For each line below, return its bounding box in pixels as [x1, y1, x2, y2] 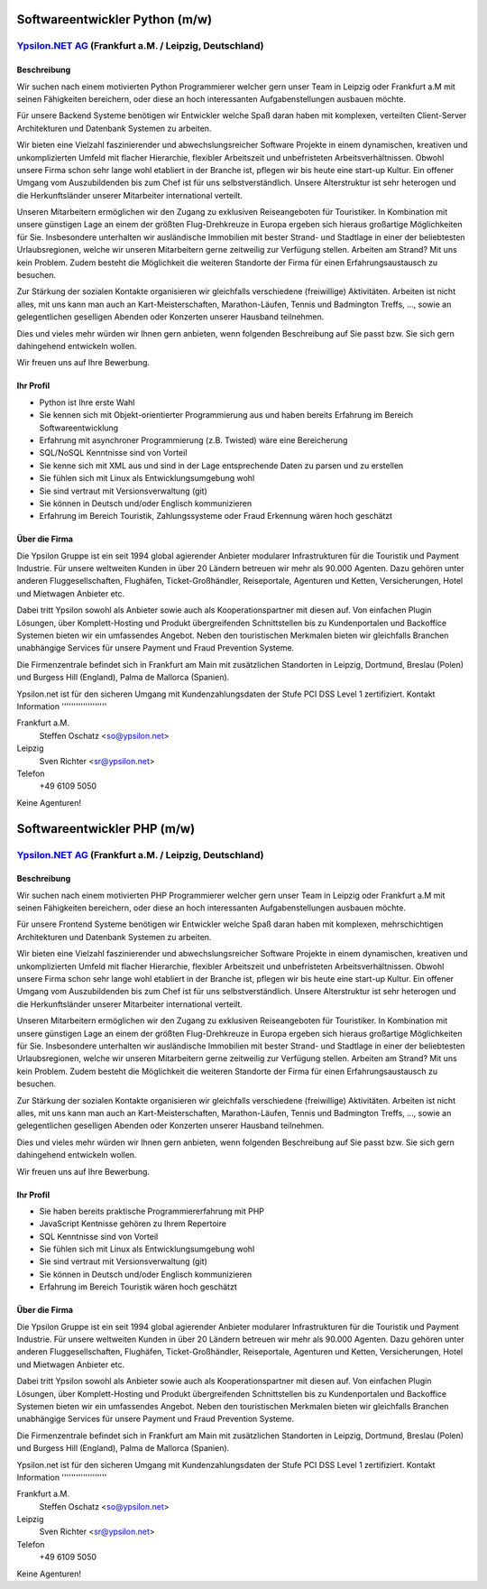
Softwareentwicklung [39, 422, 119, 433]
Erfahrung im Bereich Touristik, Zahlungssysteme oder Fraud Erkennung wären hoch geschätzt [39, 511, 392, 522]
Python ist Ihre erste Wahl [39, 397, 135, 408]
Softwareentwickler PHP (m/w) [16, 821, 196, 836]
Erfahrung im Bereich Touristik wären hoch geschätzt [39, 1281, 238, 1292]
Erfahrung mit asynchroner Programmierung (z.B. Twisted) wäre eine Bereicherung [39, 434, 348, 446]
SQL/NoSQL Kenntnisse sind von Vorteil [39, 448, 188, 458]
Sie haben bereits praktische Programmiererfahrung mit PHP [39, 1206, 265, 1216]
